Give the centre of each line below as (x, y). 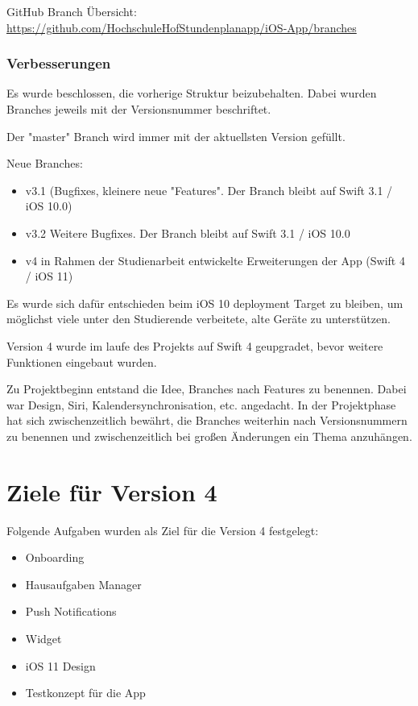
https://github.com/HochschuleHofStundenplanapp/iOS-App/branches (182, 27)
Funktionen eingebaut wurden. (82, 361)
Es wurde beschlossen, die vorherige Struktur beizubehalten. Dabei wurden (192, 93)
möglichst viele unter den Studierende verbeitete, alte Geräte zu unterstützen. (199, 319)
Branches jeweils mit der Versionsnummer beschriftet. (139, 109)
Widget (43, 638)
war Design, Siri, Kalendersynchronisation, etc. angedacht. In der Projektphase (201, 404)
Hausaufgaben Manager (83, 584)
